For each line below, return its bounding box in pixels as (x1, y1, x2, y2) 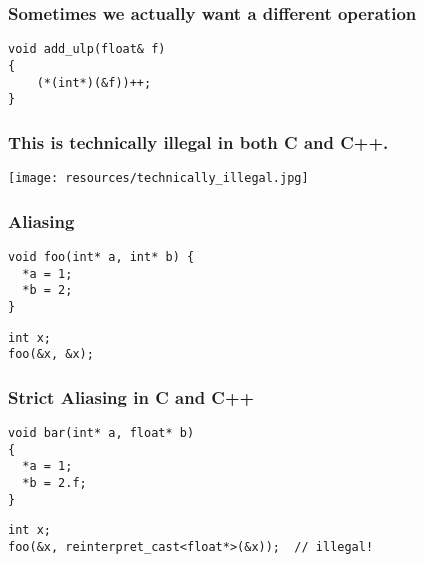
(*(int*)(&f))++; (36, 75, 152, 90)
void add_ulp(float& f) (8, 42, 166, 57)
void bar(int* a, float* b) (8, 426, 195, 441)
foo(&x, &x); (8, 347, 94, 362)
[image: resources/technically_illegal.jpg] (8, 171, 309, 186)
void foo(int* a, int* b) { (8, 249, 195, 264)
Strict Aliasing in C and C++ (8, 384, 255, 409)
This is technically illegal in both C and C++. (8, 129, 389, 154)
